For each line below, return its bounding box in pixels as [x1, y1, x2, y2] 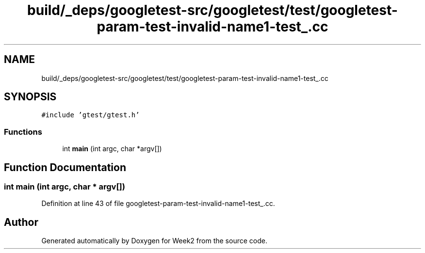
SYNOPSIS [4, 91, 57, 103]
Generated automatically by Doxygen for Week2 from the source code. [41, 237, 267, 245]
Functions [4, 126, 42, 137]
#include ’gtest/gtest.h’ [41, 111, 140, 119]
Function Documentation [4, 161, 126, 174]
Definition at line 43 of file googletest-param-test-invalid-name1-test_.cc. [41, 199, 275, 208]
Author [4, 216, 38, 228]
